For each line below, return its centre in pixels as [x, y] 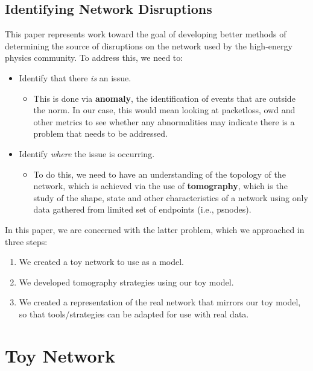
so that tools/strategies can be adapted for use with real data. [134, 313]
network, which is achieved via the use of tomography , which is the [160, 186]
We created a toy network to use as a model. [101, 262]
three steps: [26, 241]
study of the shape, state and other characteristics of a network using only [171, 197]
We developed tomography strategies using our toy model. [126, 282]
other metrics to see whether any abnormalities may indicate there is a [164, 121]
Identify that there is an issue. [75, 77]
